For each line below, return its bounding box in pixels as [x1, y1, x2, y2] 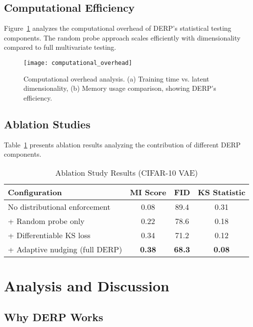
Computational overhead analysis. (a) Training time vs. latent [23, 73, 209, 83]
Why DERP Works [4, 309, 103, 324]
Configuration [8, 186, 62, 198]
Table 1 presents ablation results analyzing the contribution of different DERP [4, 139, 241, 149]
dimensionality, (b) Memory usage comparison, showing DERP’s [23, 83, 216, 93]
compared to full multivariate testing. [4, 42, 116, 52]
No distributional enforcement [8, 201, 111, 212]
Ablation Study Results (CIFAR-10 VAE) [55, 166, 198, 178]
